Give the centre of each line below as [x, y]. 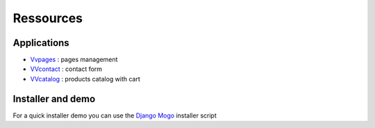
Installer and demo [54, 98]
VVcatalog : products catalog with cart [85, 79]
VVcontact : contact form [66, 69]
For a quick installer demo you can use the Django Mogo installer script [115, 115]
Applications [41, 43]
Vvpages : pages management [74, 60]
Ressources [48, 18]
